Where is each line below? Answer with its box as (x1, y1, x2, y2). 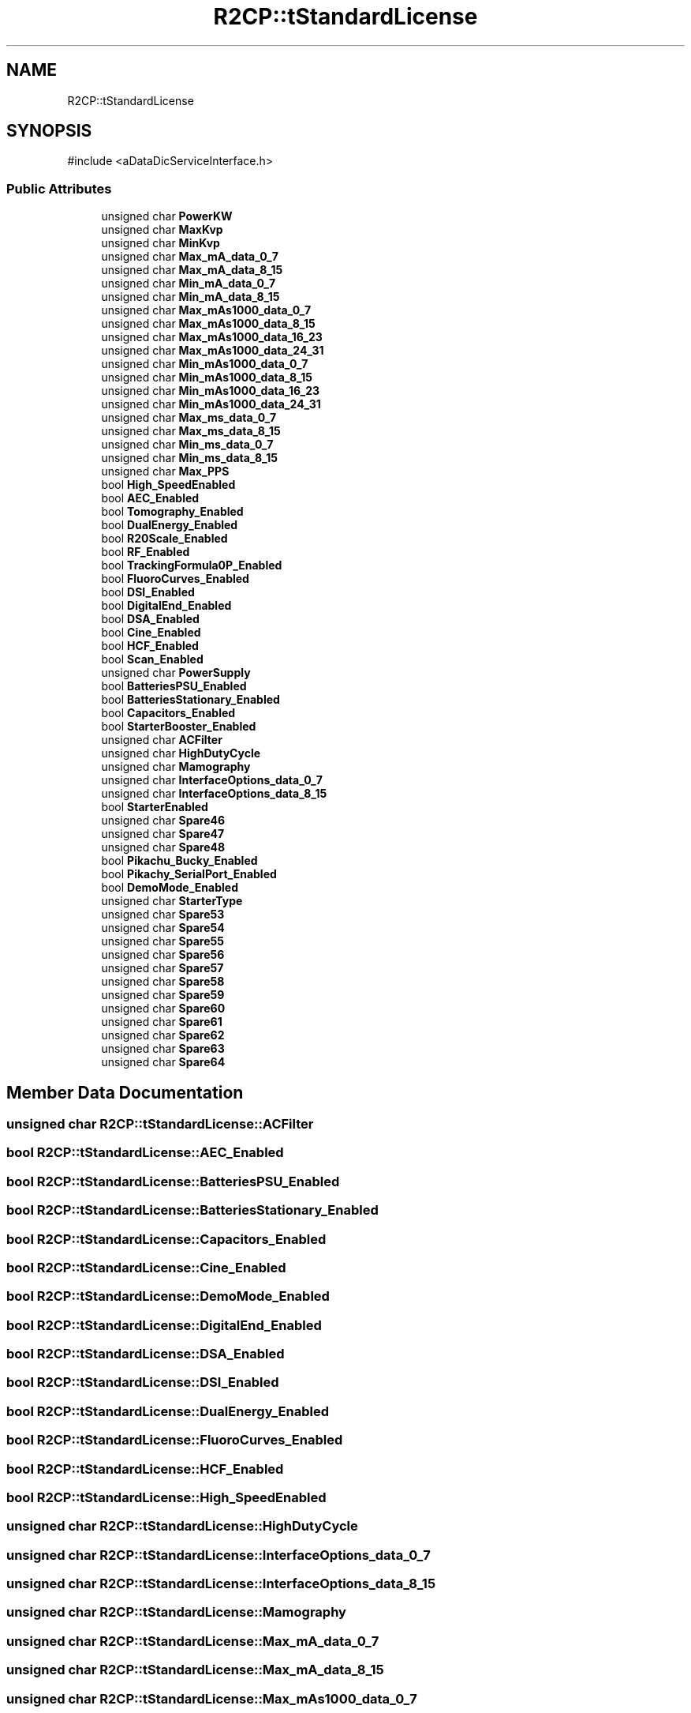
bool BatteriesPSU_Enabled (101, 679, 247, 693)
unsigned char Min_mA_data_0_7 (101, 276, 276, 291)
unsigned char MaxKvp (101, 223, 223, 237)
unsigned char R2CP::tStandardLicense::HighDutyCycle (6, 1518, 358, 1535)
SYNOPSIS (6, 121, 92, 141)
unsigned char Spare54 (101, 921, 225, 935)
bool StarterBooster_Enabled (101, 719, 256, 734)
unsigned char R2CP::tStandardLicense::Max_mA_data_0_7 (6, 1632, 379, 1649)
